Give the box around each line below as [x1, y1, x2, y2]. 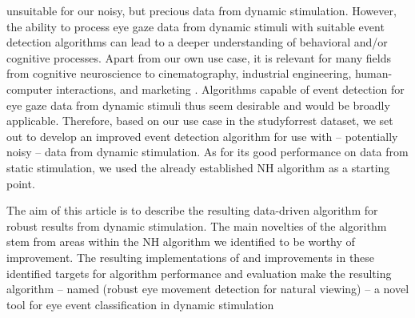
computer [6, 80, 53, 97]
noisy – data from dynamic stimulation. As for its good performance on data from [6, 143, 409, 160]
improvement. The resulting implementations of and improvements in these [6, 248, 375, 265]
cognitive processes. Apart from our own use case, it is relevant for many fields [6, 49, 391, 66]
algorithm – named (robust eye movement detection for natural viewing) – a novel [6, 280, 409, 297]
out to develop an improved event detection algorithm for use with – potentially [6, 127, 398, 144]
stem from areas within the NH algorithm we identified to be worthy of [6, 233, 355, 250]
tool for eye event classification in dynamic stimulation [6, 296, 274, 312]
